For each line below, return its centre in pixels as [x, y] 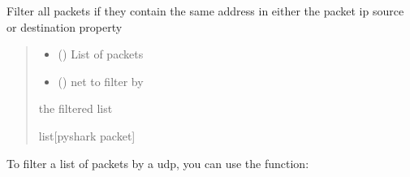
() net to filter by [101, 81]
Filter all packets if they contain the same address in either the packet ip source [205, 11]
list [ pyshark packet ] [87, 135]
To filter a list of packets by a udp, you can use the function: [158, 163]
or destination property [65, 26]
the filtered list [76, 108]
